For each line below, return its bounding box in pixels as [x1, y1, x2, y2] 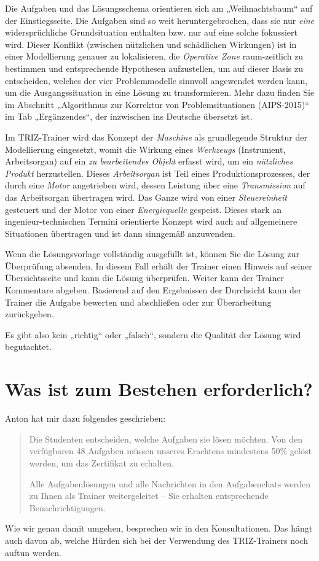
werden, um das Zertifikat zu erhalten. [29, 456, 174, 469]
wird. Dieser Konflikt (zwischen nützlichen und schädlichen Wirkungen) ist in [5, 37, 297, 50]
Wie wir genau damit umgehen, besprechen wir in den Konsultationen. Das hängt [5, 522, 313, 535]
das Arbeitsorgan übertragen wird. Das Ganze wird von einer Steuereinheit [5, 190, 287, 203]
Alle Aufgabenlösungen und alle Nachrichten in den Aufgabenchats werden [29, 477, 311, 490]
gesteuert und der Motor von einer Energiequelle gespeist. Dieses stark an [5, 203, 282, 215]
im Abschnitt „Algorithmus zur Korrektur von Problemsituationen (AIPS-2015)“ [5, 98, 309, 110]
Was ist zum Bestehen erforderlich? [5, 376, 313, 401]
